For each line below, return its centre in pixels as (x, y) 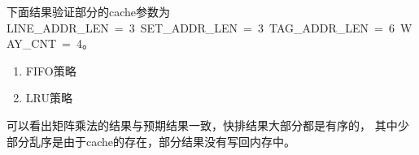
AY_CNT (32, 43)
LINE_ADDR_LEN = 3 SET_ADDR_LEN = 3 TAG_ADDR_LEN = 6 (201, 27)
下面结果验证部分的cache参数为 (89, 11)
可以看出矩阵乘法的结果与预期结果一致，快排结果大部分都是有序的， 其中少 (208, 125)
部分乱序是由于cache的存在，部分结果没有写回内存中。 (151, 141)
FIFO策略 (51, 70)
